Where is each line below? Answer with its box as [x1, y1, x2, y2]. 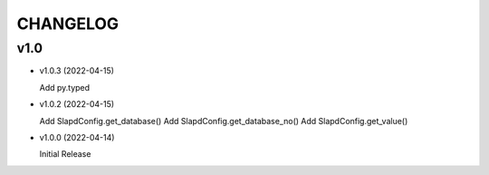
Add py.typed [39, 82, 91, 92]
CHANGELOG [16, 14, 120, 34]
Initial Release [39, 149, 91, 160]
